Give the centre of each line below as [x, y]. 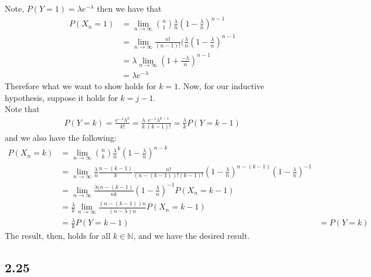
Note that [22, 109]
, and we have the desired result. [192, 236]
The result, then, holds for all [58, 236]
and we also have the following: [61, 138]
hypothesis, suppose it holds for [61, 97]
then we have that [129, 8]
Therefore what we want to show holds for [81, 86]
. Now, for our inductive [221, 86]
